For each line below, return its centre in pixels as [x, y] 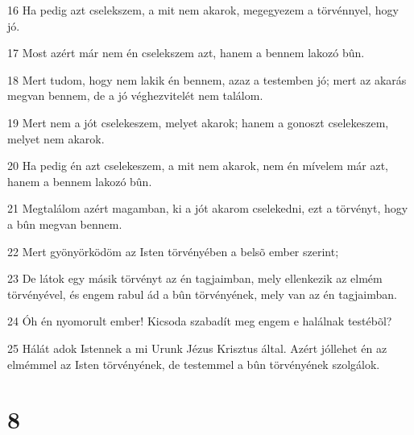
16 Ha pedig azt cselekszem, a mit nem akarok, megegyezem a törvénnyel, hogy [203, 10]
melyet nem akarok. [56, 138]
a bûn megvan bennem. [65, 224]
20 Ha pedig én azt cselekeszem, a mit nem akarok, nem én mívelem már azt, [198, 166]
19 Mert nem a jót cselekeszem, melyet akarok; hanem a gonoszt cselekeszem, [198, 122]
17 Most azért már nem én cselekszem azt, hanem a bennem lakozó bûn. [186, 53]
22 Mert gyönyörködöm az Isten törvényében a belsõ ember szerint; [173, 251]
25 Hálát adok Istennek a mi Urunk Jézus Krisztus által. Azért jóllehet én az [197, 348]
